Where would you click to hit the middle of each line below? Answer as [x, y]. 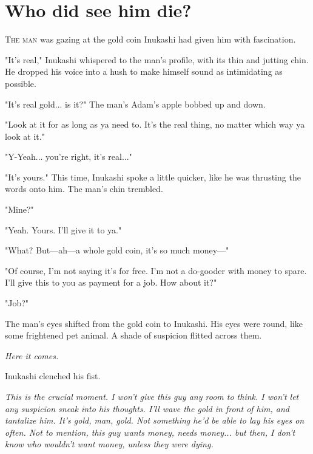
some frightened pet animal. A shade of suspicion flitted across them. [133, 335]
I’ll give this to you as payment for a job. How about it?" [111, 282]
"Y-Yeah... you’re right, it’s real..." [69, 156]
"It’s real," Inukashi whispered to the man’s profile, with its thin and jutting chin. [157, 59]
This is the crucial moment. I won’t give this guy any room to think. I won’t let [152, 396]
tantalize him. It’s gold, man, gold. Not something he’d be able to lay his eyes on [155, 420]
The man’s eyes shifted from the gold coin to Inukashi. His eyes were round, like [154, 323]
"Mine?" [19, 209]
